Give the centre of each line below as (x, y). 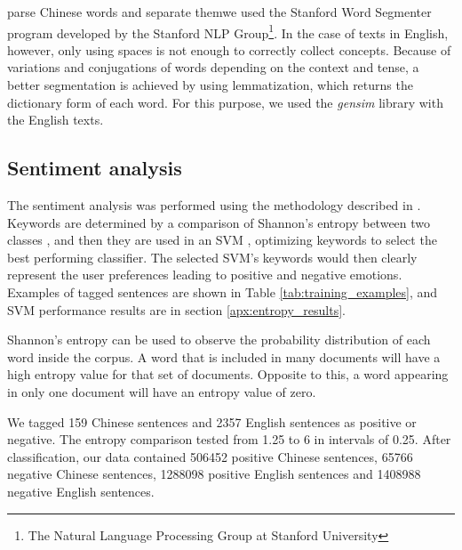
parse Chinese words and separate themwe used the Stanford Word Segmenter (219, 12)
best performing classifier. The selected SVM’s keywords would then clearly (212, 257)
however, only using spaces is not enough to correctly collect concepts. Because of (229, 49)
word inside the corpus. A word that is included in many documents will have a (224, 356)
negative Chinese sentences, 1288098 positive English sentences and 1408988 (214, 474)
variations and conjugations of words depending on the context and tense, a (213, 67)
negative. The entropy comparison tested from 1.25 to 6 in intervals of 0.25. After (229, 439)
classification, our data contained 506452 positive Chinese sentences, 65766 (210, 456)
